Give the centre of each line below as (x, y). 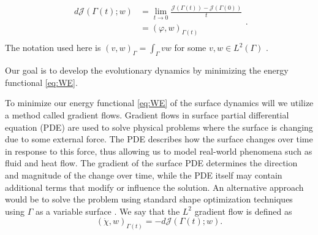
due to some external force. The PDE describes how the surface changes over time (159, 139)
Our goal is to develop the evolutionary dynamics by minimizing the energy (147, 70)
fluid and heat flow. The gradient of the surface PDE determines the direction (151, 163)
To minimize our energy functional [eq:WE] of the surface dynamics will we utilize (159, 103)
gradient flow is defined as (243, 211)
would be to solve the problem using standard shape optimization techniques (149, 199)
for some (190, 48)
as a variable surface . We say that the (108, 211)
